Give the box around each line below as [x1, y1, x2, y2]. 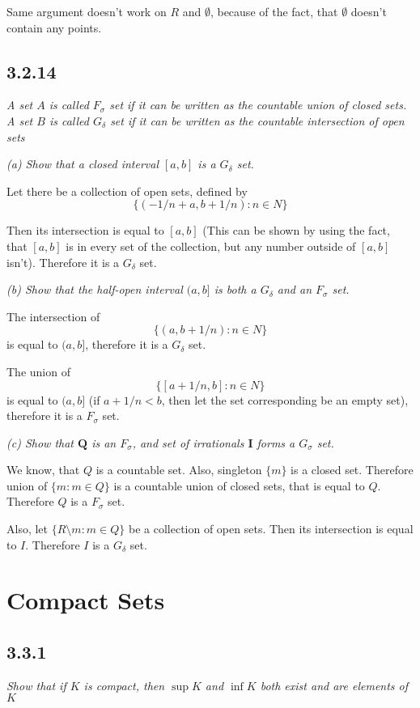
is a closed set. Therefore [291, 461, 414, 478]
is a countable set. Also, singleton [95, 461, 262, 478]
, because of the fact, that [210, 3, 338, 19]
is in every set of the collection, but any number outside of [66, 237, 356, 254]
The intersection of [6, 307, 100, 324]
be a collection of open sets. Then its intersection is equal [128, 520, 414, 537]
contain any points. [6, 19, 102, 36]
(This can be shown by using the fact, [202, 222, 390, 239]
